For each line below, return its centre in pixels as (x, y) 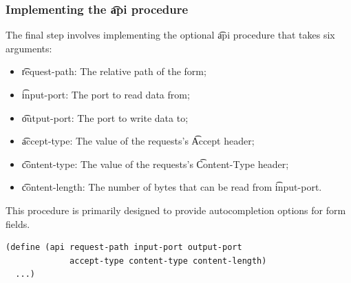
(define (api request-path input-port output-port (124, 248)
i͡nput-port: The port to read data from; (106, 94)
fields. (18, 223)
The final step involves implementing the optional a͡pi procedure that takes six (170, 35)
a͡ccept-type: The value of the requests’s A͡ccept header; (138, 141)
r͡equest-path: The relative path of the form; (114, 71)
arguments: (29, 48)
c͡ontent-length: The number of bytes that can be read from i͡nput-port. (172, 187)
